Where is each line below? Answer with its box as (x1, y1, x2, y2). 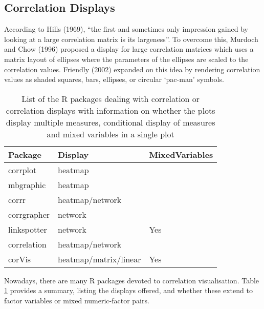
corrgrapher (8, 208, 50, 220)
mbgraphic (8, 178, 46, 191)
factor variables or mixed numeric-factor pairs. (4, 295, 149, 305)
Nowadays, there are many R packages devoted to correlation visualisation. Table (4, 275, 259, 285)
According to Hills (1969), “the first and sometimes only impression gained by (4, 24, 248, 34)
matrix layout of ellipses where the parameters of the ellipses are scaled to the (4, 53, 249, 64)
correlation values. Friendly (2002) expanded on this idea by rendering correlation (4, 64, 260, 74)
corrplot (8, 163, 37, 176)
